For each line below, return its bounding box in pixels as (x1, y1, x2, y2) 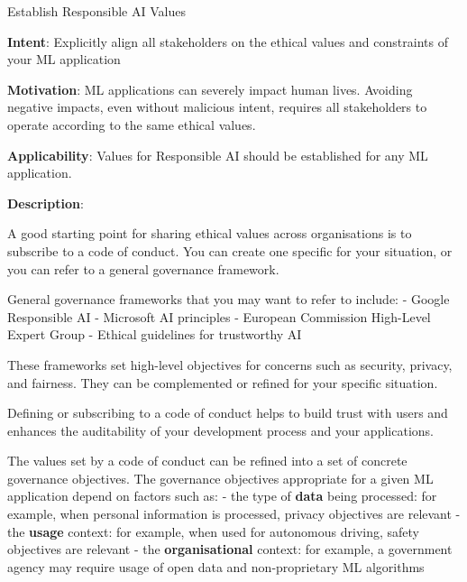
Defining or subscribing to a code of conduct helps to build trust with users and (7, 403, 448, 422)
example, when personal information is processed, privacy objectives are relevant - (7, 504, 461, 523)
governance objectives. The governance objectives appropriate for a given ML (7, 468, 434, 487)
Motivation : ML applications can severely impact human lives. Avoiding (7, 79, 413, 98)
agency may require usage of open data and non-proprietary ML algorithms (7, 557, 425, 576)
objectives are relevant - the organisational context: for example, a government (7, 540, 453, 559)
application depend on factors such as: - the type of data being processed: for (7, 486, 437, 505)
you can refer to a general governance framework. (7, 259, 279, 278)
